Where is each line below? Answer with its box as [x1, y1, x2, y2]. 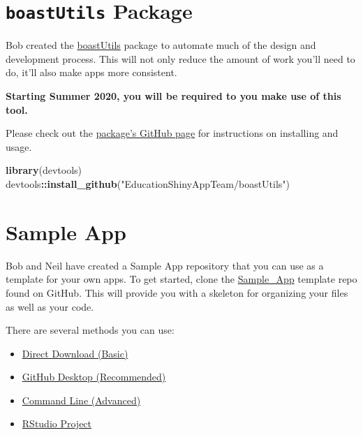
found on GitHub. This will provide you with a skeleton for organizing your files [6, 285, 348, 300]
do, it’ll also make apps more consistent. [6, 65, 177, 80]
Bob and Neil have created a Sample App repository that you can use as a [6, 258, 324, 272]
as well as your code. [6, 299, 94, 314]
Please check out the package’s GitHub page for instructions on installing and [6, 126, 339, 140]
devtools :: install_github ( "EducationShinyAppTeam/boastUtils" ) [6, 177, 290, 191]
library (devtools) [6, 163, 82, 177]
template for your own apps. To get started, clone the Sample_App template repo [6, 272, 357, 286]
